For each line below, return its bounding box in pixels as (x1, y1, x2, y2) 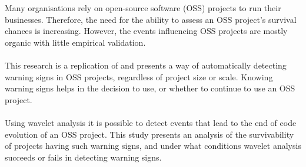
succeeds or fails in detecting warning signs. (5, 151, 162, 163)
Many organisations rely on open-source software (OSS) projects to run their (5, 2, 281, 13)
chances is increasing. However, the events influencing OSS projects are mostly (5, 25, 288, 37)
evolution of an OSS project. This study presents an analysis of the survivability (5, 128, 294, 140)
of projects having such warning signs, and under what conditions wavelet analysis (5, 139, 301, 152)
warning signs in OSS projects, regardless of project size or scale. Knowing (5, 70, 273, 83)
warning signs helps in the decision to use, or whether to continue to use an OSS (5, 82, 295, 94)
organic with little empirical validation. (5, 36, 146, 48)
